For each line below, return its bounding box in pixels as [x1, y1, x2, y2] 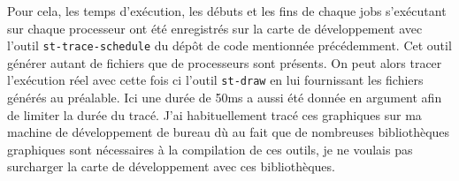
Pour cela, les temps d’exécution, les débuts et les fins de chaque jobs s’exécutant [7, 2, 447, 19]
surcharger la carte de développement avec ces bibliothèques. [7, 157, 335, 176]
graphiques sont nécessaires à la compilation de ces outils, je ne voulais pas [7, 140, 413, 158]
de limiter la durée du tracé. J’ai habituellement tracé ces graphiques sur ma [7, 105, 422, 124]
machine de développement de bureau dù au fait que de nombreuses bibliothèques [7, 123, 450, 141]
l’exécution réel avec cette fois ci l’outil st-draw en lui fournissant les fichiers [7, 71, 424, 89]
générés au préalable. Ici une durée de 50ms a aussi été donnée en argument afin [7, 88, 442, 107]
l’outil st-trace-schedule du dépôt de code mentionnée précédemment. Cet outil [7, 36, 452, 55]
